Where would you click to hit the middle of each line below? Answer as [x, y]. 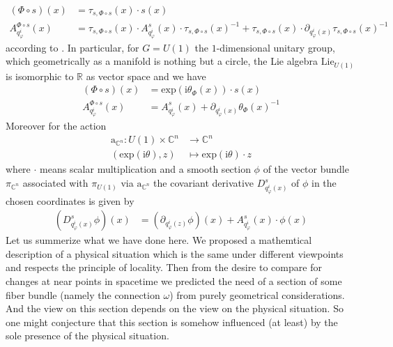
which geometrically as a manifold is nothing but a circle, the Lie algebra [162, 61]
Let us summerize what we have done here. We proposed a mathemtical [159, 240]
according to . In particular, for [72, 47]
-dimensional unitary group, [276, 47]
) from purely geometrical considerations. [257, 294]
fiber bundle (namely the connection [83, 294]
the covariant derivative [204, 183]
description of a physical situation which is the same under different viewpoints [175, 253]
